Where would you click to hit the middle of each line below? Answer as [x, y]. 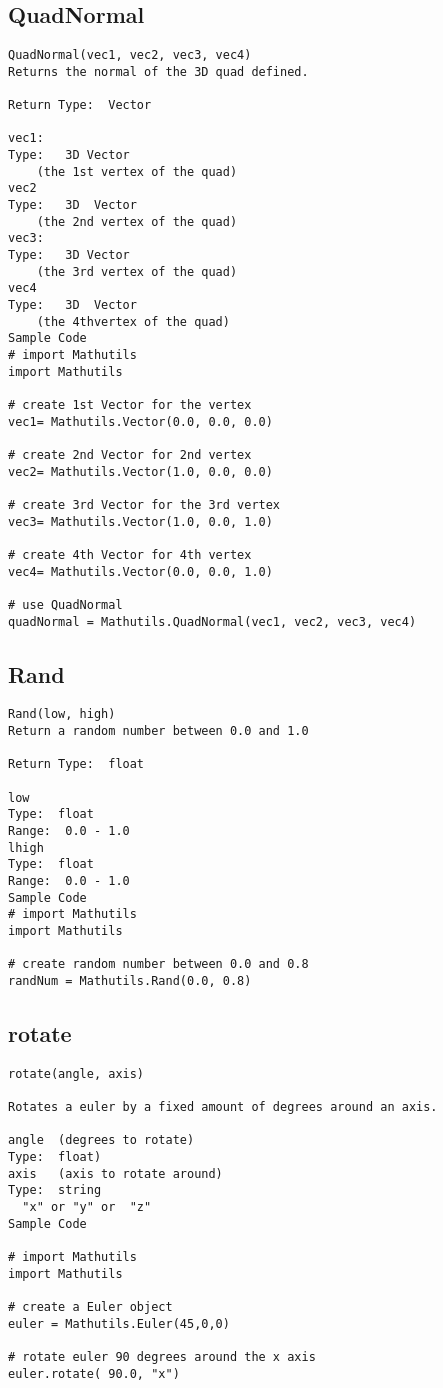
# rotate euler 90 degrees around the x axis [162, 1356]
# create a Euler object [90, 1306]
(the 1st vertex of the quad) [137, 171]
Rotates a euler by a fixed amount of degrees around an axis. [223, 1107]
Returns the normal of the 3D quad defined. [158, 71]
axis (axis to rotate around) [115, 1173]
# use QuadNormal [65, 604]
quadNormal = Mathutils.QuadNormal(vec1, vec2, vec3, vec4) [212, 621]
